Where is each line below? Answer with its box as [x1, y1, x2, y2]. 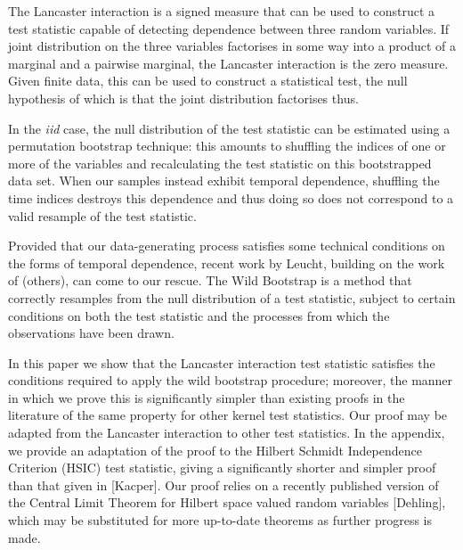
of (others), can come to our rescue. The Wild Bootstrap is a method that [8, 271, 412, 290]
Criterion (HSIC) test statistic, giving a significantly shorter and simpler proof [8, 458, 436, 477]
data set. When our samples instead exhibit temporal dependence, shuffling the [8, 171, 440, 190]
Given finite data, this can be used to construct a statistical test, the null [8, 71, 408, 90]
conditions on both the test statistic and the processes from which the [8, 306, 390, 324]
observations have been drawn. [8, 324, 175, 342]
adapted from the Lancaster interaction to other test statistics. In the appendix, [8, 423, 445, 442]
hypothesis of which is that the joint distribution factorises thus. [8, 88, 359, 107]
